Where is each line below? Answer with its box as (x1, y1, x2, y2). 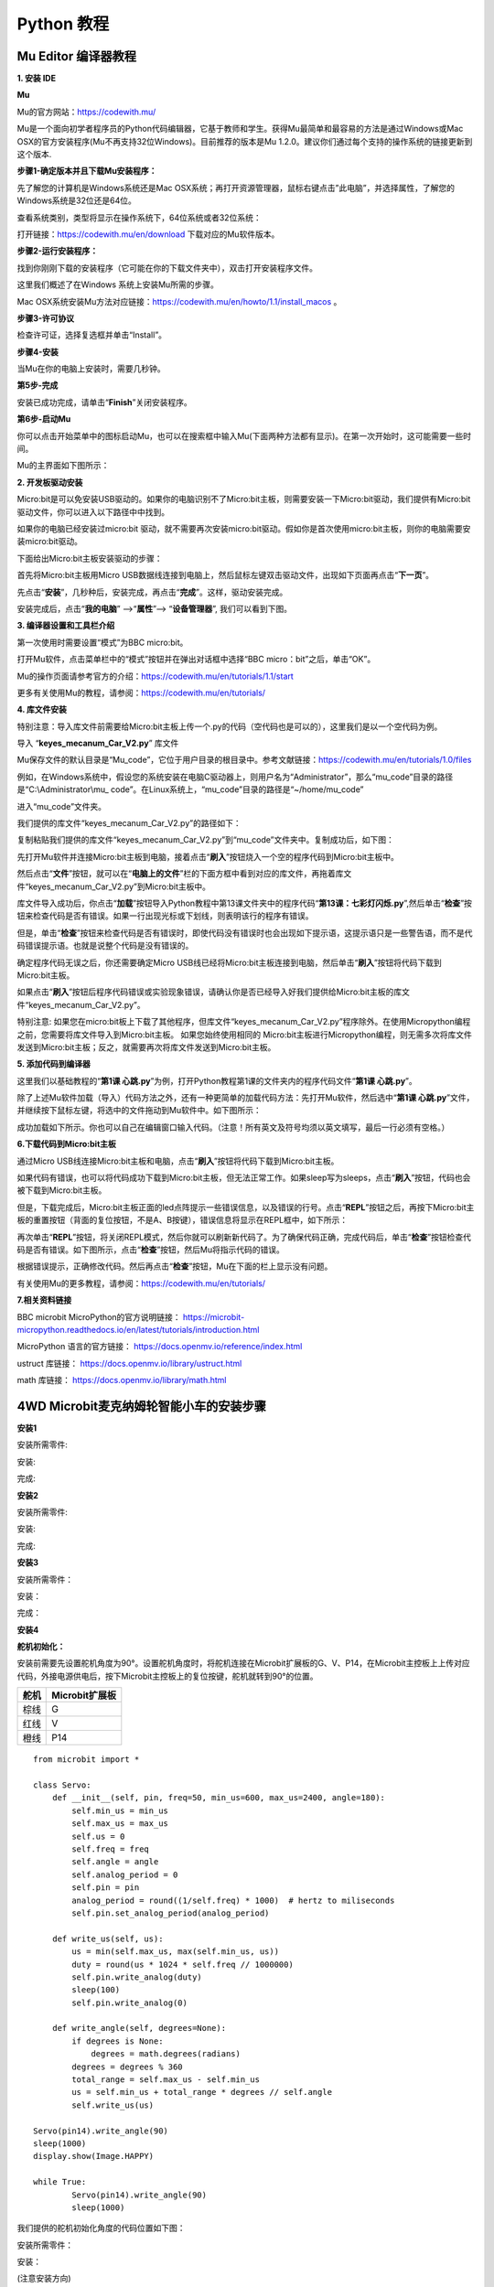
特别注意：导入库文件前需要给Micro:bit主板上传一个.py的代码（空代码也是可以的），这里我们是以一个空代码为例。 (16, 721, 443, 732)
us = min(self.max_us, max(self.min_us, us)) (71, 1947, 279, 1957)
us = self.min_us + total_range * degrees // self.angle (71, 2087, 333, 2098)
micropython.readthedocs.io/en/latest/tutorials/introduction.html (16, 1324, 260, 1335)
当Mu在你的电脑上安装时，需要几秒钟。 (16, 363, 166, 374)
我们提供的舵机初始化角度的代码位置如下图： (16, 2223, 186, 2234)
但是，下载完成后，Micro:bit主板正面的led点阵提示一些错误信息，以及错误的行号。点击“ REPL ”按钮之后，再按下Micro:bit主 (16, 1201, 475, 1212)
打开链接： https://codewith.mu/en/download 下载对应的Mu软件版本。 (16, 229, 280, 240)
